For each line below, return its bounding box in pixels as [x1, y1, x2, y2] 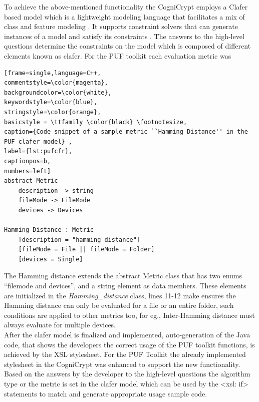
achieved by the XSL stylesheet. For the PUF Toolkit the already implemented [4, 349, 246, 359]
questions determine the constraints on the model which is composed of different [4, 41, 251, 51]
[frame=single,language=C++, [4, 69, 101, 77]
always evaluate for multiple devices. [4, 319, 116, 330]
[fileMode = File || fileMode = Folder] [18, 246, 155, 253]
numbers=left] [4, 167, 51, 175]
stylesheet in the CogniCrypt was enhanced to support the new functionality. [4, 358, 240, 369]
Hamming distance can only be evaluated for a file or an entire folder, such [4, 300, 234, 310]
